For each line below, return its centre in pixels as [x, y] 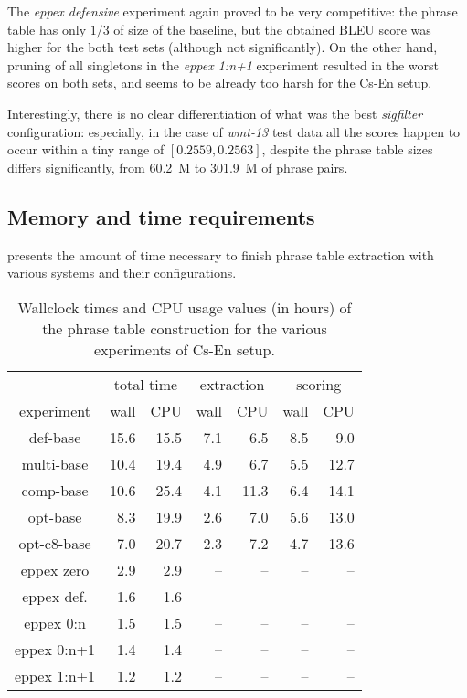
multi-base [55, 463]
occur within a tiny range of [86, 149]
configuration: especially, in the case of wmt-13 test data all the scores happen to [234, 131]
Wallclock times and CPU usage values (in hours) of [185, 307]
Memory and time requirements [161, 216]
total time [146, 384]
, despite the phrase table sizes [347, 149]
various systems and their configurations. [122, 273]
